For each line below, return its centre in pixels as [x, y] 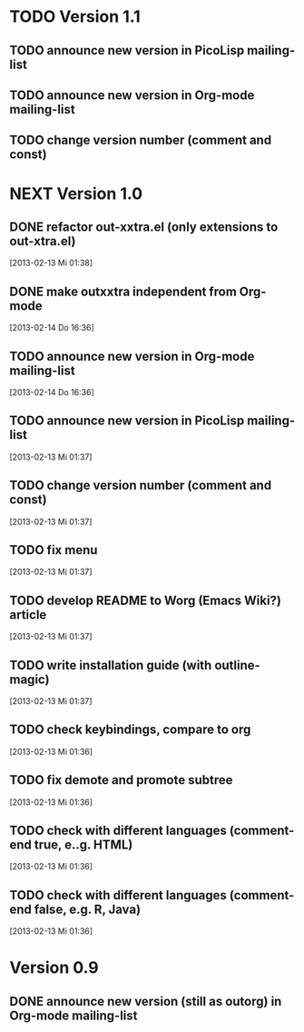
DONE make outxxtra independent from [123, 291]
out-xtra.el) [43, 241]
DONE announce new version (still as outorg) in [146, 1001]
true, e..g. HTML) [83, 845]
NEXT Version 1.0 [76, 193]
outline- [237, 665]
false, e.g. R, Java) [88, 909]
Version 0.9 [54, 968]
